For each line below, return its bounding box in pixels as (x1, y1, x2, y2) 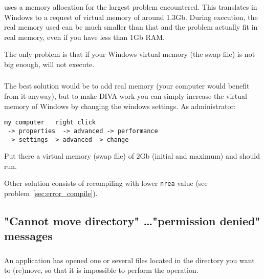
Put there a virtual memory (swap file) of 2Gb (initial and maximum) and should (4, 151, 260, 161)
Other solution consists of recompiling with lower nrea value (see (4, 178, 208, 188)
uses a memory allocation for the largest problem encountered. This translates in (4, 2, 257, 12)
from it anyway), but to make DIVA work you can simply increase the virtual (4, 91, 247, 101)
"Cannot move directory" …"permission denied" (4, 213, 260, 229)
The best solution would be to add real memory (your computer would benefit (4, 80, 250, 91)
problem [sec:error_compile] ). (4, 188, 98, 199)
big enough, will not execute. (4, 58, 95, 69)
